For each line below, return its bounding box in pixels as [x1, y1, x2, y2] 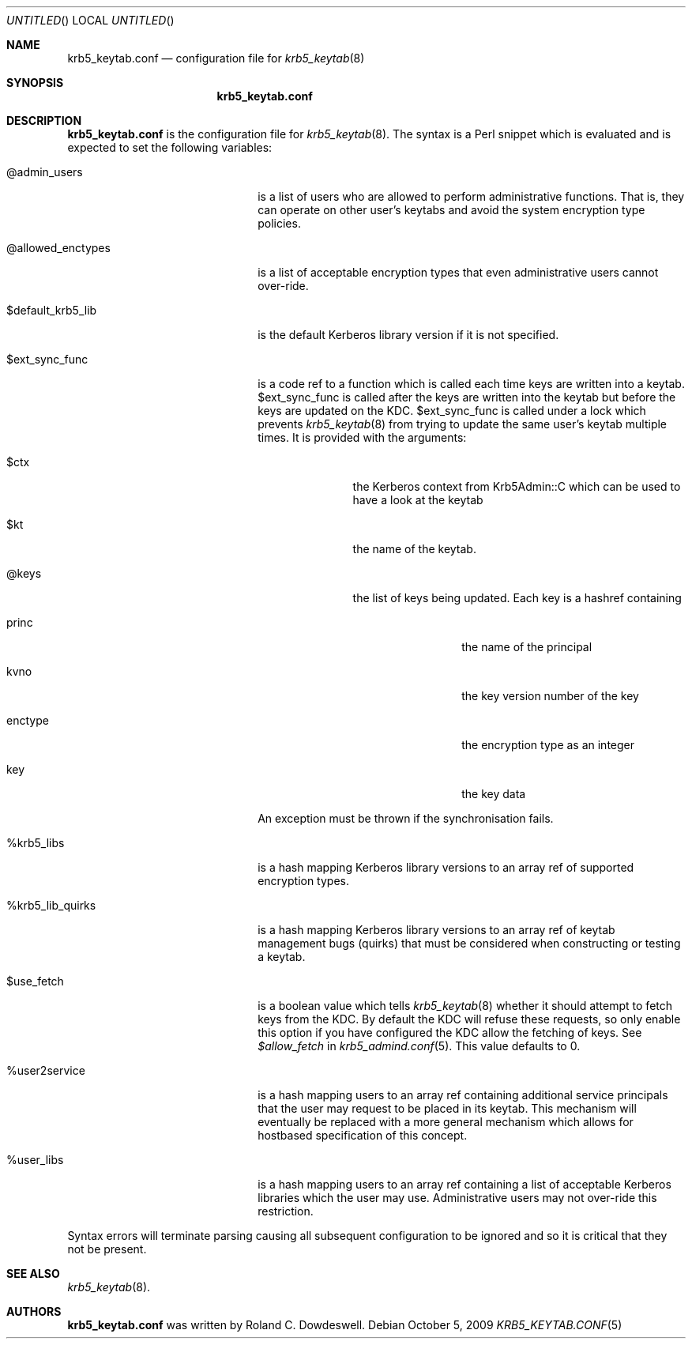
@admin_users [6, 165, 83, 179]
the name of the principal [461, 640, 592, 654]
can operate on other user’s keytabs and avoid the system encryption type [258, 203, 645, 217]
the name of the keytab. [352, 542, 476, 556]
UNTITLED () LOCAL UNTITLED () [6, 13, 175, 27]
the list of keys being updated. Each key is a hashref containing [352, 591, 682, 605]
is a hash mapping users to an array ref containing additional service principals [258, 1088, 668, 1102]
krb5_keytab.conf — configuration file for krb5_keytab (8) [67, 51, 365, 65]
